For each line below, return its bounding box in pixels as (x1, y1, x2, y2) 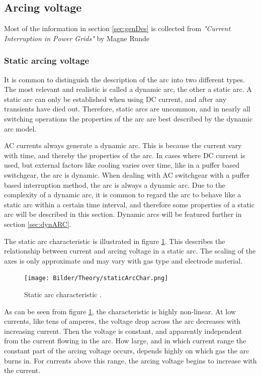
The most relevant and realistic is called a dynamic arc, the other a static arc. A (4, 84, 252, 94)
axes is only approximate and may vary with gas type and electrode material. (4, 255, 243, 266)
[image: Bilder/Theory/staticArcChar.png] (24, 275, 168, 282)
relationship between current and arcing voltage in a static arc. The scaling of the (4, 245, 256, 256)
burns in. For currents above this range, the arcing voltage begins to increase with (4, 355, 257, 365)
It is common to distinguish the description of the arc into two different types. (4, 74, 245, 84)
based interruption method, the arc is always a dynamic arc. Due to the (4, 179, 225, 190)
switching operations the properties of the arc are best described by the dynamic (4, 113, 253, 123)
